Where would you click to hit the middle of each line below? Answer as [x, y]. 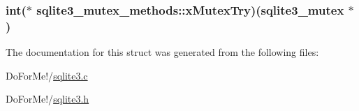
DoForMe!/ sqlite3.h [47, 99]
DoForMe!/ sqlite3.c [47, 75]
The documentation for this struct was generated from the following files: [162, 52]
